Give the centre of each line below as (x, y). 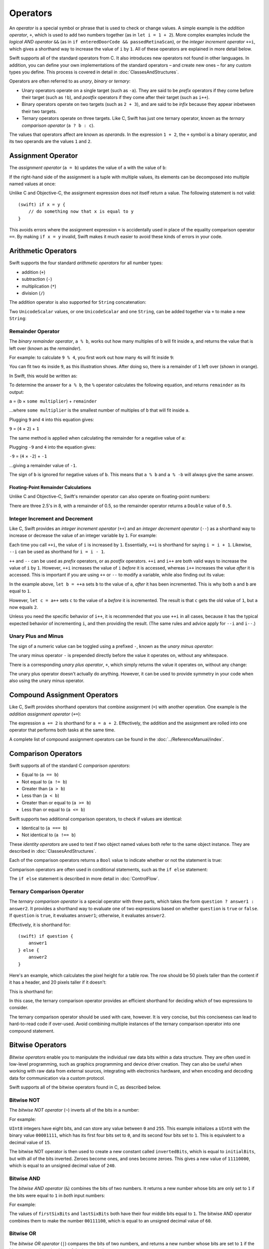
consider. (19, 1008)
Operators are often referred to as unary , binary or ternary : (70, 81)
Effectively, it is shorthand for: (40, 925)
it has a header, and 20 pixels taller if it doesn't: (58, 982)
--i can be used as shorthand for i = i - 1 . (57, 552)
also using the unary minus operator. (47, 681)
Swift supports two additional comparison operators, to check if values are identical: (96, 819)
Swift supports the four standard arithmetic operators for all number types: (86, 263)
